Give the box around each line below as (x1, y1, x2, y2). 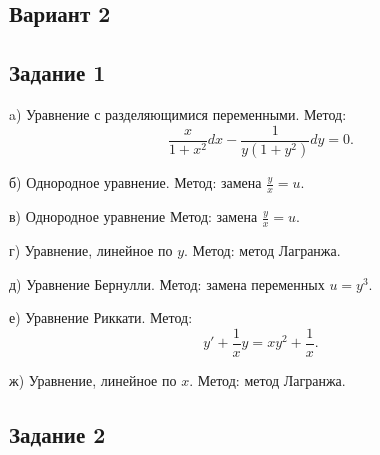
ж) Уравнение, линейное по (9, 369, 177, 390)
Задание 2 (9, 418, 106, 449)
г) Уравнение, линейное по (9, 240, 173, 261)
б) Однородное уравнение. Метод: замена (9, 172, 262, 193)
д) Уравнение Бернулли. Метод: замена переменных (9, 273, 325, 294)
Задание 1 (9, 57, 106, 88)
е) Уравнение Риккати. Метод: (9, 307, 193, 328)
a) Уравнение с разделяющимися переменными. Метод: (9, 103, 347, 124)
